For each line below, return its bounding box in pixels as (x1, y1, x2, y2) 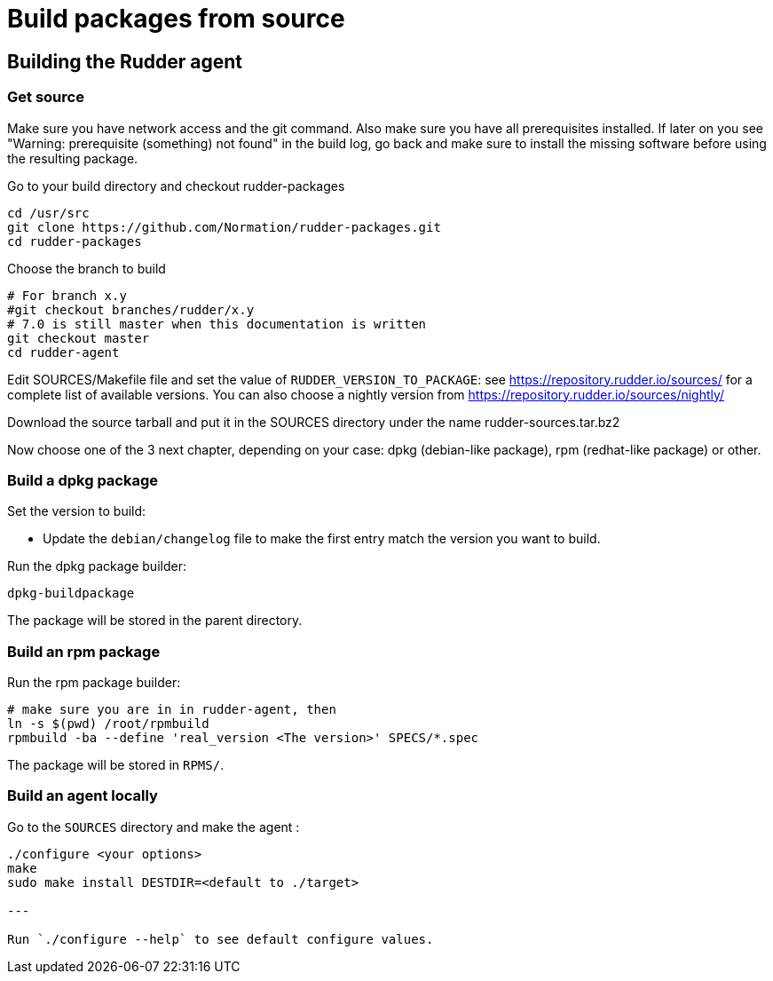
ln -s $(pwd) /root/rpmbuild (7, 716, 209, 732)
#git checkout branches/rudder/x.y (7, 302, 255, 317)
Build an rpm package (7, 642, 161, 661)
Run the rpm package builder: (7, 675, 181, 691)
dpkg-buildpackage (7, 586, 135, 601)
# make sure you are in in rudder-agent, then (7, 702, 336, 717)
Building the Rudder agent (7, 50, 243, 73)
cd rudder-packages (7, 233, 142, 249)
